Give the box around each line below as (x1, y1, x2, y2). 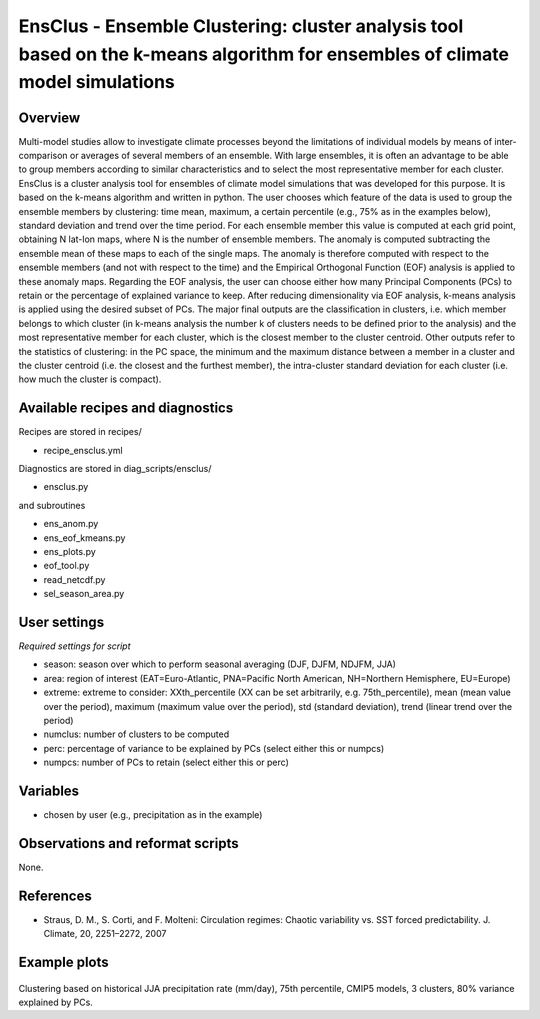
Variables (18, 782, 80, 799)
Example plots (18, 954, 109, 971)
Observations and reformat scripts (18, 835, 239, 852)
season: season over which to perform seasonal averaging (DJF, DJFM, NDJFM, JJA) (43, 658, 397, 670)
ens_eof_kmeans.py (43, 531, 126, 544)
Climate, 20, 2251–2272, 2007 (43, 928, 167, 940)
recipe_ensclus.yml (43, 444, 124, 456)
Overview (18, 109, 81, 126)
